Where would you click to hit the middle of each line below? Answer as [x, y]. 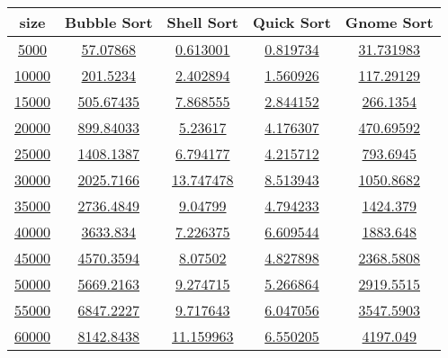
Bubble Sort [109, 22]
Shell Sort [202, 22]
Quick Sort [292, 22]
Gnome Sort [389, 22]
